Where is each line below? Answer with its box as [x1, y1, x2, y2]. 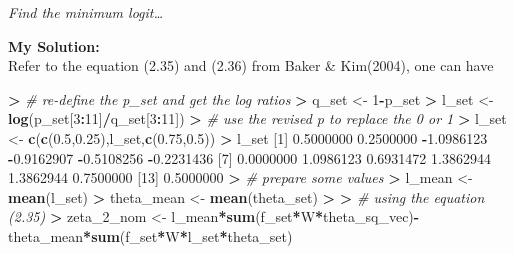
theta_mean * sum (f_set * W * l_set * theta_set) [8, 225, 293, 246]
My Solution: [8, 35, 100, 56]
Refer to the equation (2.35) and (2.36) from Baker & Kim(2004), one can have [8, 55, 494, 76]
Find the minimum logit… [8, 2, 164, 22]
